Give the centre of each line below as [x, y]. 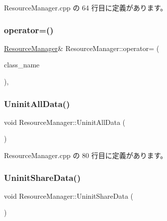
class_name [22, 65]
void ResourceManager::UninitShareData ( [69, 195]
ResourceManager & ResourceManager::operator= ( [82, 48]
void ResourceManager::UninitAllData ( [65, 122]
